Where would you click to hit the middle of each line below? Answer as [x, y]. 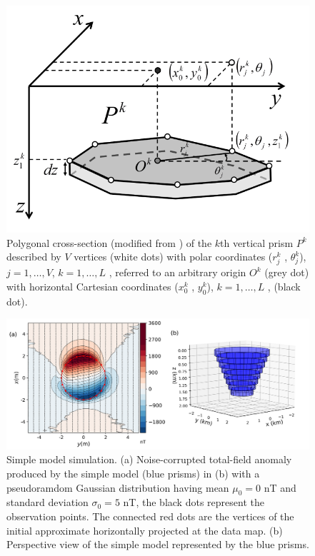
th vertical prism [257, 242]
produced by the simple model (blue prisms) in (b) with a [133, 474]
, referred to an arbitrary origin [177, 272]
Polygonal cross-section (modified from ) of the [109, 242]
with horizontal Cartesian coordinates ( [92, 287]
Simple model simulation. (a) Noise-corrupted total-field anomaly [149, 459]
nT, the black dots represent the [194, 502]
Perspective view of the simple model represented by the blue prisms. [158, 544]
